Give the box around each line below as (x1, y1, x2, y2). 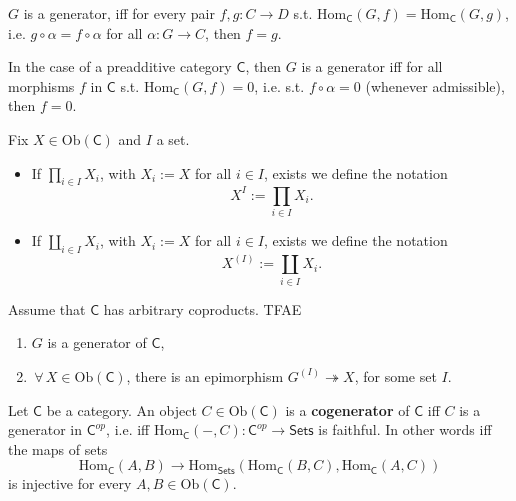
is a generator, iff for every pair (23, 3, 215, 23)
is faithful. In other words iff (318, 419, 492, 440)
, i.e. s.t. (254, 75, 305, 96)
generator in (8, 419, 82, 440)
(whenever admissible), (365, 75, 505, 96)
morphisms (8, 75, 75, 96)
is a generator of (47, 332, 147, 353)
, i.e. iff (106, 419, 150, 440)
